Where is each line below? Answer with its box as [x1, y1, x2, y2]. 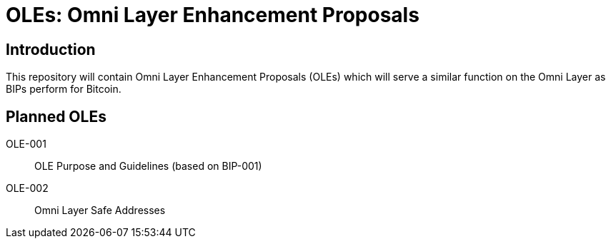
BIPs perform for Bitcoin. [6, 83, 121, 96]
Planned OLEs [6, 107, 106, 126]
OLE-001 [6, 138, 46, 151]
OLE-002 [6, 182, 49, 195]
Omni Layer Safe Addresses [34, 204, 166, 217]
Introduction [6, 40, 96, 59]
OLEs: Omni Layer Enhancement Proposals [6, 3, 419, 27]
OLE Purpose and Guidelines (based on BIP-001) [34, 160, 262, 173]
